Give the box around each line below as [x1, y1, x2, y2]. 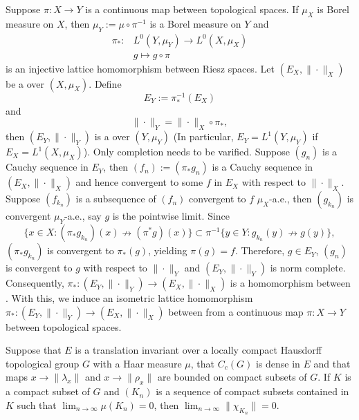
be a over [6, 76, 45, 90]
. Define [89, 76, 122, 90]
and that [313, 356, 351, 370]
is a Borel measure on [149, 16, 241, 30]
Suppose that [6, 343, 62, 357]
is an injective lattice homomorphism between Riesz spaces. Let [6, 61, 275, 75]
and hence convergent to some [75, 175, 203, 189]
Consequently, [6, 276, 64, 290]
